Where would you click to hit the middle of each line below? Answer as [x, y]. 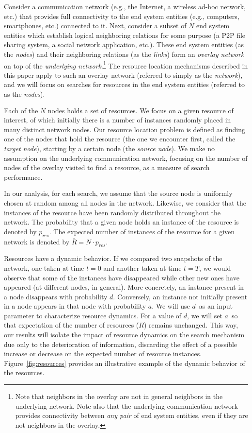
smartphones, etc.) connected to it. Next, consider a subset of [95, 26]
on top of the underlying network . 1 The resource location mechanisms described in [126, 65]
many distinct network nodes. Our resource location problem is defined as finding [125, 129]
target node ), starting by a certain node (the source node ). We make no [109, 148]
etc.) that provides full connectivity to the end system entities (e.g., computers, [122, 16]
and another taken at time [142, 268]
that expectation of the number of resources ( [71, 325]
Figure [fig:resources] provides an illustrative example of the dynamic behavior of [125, 363]
